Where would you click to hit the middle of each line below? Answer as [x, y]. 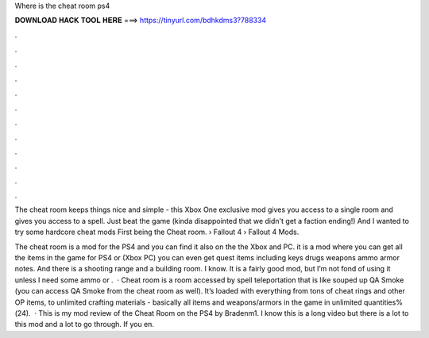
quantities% [383, 302]
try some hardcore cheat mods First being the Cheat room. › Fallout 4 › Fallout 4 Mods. [157, 232]
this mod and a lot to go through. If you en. [85, 325]
